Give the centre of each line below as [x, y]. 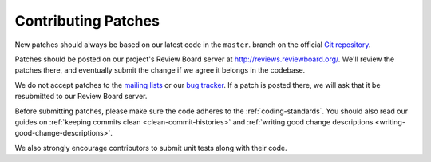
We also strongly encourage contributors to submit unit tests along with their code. [151, 148]
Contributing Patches [87, 21]
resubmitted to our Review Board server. [81, 97]
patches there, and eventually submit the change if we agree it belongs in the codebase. [160, 70]
